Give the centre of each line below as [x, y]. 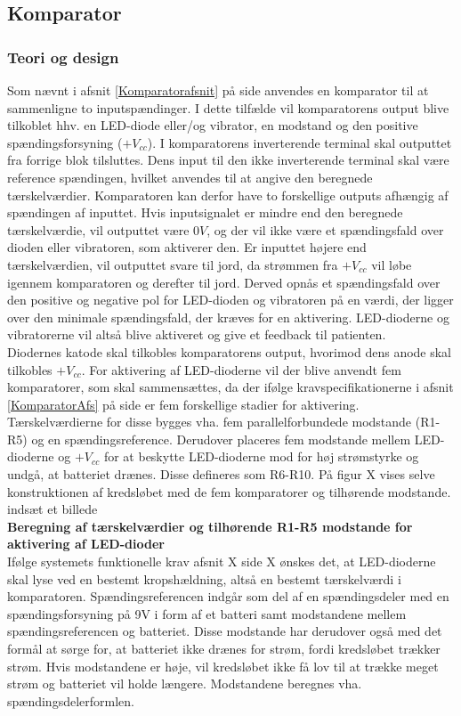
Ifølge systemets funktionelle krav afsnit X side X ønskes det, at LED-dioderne [222, 561]
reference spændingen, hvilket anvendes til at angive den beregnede [190, 177]
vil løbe [392, 264]
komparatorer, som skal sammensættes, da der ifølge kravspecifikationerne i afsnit [230, 387]
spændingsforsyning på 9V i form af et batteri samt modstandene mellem [207, 613]
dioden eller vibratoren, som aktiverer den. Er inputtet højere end [187, 247]
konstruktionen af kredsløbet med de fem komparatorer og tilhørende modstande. [229, 491]
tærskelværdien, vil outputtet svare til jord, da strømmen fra [173, 264]
